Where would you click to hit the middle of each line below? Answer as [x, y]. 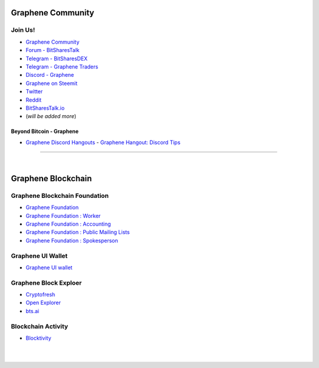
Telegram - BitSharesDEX [57, 58]
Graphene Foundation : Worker [63, 216]
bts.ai [32, 311]
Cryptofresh [40, 295]
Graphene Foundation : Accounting [69, 224]
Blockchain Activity [40, 326]
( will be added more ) [51, 116]
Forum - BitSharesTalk [53, 50]
